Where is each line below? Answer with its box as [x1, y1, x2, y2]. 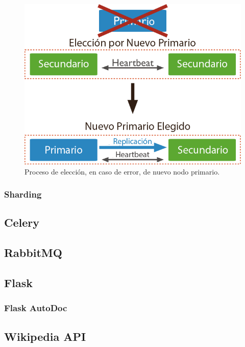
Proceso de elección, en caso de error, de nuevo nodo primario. [24, 166, 220, 177]
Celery [4, 214, 39, 230]
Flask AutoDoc [4, 301, 67, 314]
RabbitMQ [4, 245, 62, 261]
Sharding [4, 188, 42, 201]
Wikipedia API [4, 328, 86, 344]
